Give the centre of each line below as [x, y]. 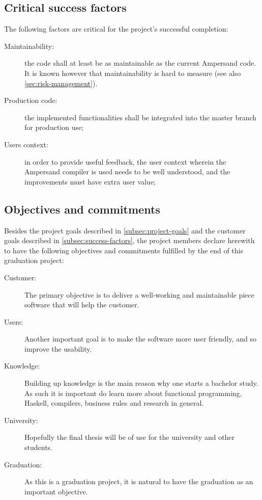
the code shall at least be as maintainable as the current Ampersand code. [140, 63]
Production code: [31, 100]
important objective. [56, 491]
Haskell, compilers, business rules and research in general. [114, 403]
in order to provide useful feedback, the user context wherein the [125, 161]
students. [38, 447]
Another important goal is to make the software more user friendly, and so [140, 339]
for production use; [54, 127]
